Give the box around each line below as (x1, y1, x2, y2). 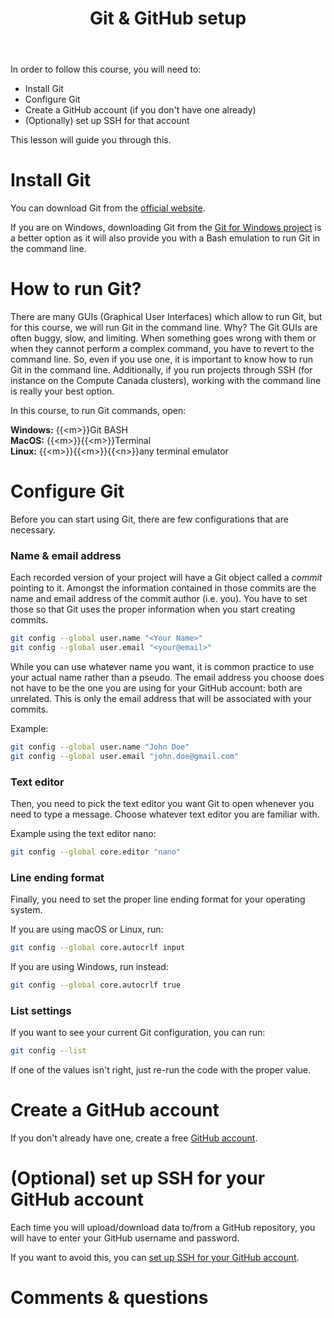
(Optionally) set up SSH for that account (24, 115, 190, 127)
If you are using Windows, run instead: (10, 961, 169, 973)
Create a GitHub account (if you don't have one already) (24, 104, 257, 116)
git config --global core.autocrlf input (10, 943, 186, 953)
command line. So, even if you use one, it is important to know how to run (10, 353, 313, 366)
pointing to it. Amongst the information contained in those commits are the (10, 582, 317, 594)
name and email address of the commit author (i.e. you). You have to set (10, 593, 308, 605)
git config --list (10, 1046, 87, 1056)
